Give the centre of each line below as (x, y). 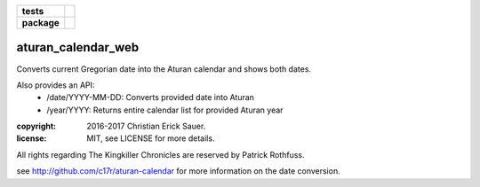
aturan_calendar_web (78, 47)
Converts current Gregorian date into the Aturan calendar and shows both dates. (164, 69)
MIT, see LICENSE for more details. (151, 138)
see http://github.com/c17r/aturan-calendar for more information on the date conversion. (179, 171)
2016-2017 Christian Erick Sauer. (146, 126)
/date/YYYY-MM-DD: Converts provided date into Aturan (151, 97)
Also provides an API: (56, 85)
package (40, 23)
